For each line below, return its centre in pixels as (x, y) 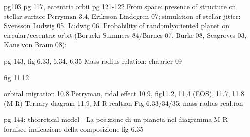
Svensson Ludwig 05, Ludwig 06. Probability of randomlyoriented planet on (116, 26)
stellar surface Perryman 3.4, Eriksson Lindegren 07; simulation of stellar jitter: (122, 16)
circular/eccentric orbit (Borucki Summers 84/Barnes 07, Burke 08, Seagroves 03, (125, 35)
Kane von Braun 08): (35, 44)
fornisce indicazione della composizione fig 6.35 (74, 128)
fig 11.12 (17, 77)
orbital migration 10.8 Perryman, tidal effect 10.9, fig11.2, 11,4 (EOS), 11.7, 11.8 (124, 94)
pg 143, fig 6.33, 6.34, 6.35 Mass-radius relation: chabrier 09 (93, 60)
